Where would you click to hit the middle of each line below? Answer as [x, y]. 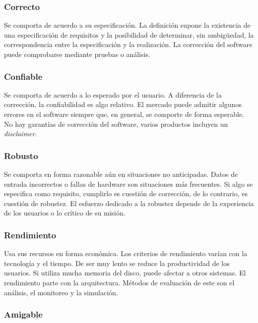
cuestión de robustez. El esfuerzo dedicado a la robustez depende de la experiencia [129, 203]
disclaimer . [21, 134]
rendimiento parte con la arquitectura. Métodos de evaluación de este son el [119, 282]
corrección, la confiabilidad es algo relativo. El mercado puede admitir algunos [123, 104]
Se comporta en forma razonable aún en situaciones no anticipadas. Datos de [121, 174]
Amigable [23, 314]
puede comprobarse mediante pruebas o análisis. [77, 54]
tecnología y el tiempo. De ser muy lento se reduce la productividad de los [117, 263]
